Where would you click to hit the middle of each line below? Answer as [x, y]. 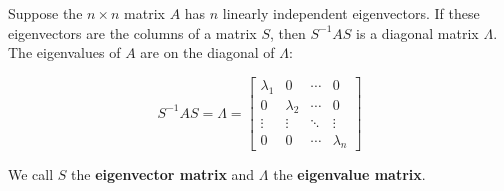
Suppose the [45, 13]
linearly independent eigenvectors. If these [351, 13]
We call [31, 174]
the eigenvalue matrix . [349, 174]
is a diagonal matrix [417, 32]
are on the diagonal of [207, 52]
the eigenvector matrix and [163, 174]
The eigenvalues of [64, 52]
